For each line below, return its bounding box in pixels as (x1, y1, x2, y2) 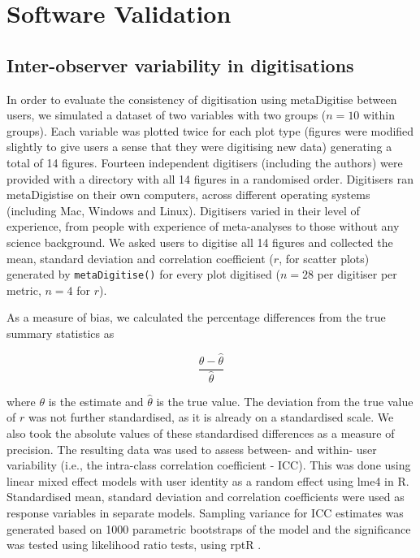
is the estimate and (48, 392, 144, 409)
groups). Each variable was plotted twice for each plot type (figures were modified (6, 122, 414, 139)
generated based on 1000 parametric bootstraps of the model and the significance (6, 520, 411, 537)
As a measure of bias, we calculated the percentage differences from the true (6, 309, 386, 326)
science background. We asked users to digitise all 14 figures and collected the (6, 233, 393, 250)
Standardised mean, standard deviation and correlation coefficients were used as (6, 488, 405, 505)
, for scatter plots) (279, 249, 370, 266)
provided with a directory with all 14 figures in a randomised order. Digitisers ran (6, 170, 414, 187)
